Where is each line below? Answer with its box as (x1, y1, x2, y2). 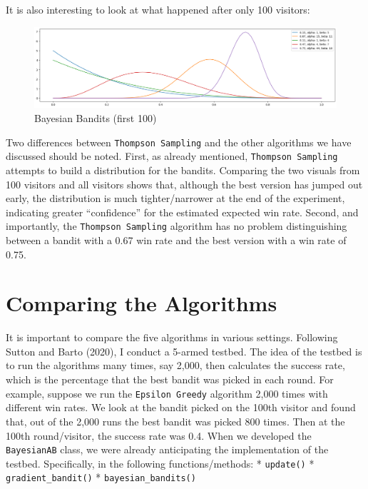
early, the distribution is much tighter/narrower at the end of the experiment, (6, 191, 345, 206)
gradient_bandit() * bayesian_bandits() (6, 470, 196, 485)
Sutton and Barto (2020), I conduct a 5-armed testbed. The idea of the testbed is (6, 343, 362, 358)
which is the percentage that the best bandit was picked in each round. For (6, 372, 334, 387)
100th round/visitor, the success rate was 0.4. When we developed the (6, 428, 312, 443)
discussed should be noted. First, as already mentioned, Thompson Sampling (6, 148, 338, 163)
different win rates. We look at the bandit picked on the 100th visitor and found (6, 400, 356, 415)
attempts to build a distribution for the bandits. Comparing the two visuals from (6, 162, 360, 177)
